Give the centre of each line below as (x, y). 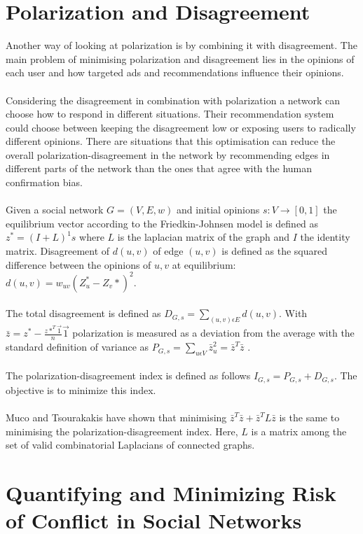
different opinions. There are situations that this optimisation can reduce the (171, 141)
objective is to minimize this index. (81, 389)
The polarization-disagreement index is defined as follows (128, 375)
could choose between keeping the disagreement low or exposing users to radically (181, 127)
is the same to (309, 417)
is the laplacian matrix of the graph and (203, 237)
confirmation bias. (44, 182)
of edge (168, 251)
